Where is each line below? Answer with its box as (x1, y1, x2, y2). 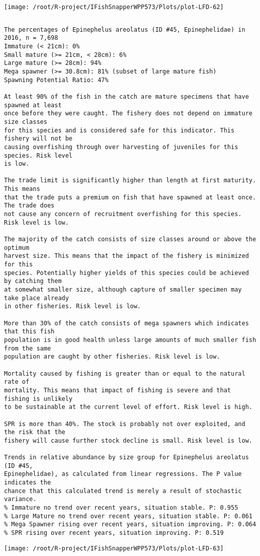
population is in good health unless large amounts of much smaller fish (4, 336, 256, 343)
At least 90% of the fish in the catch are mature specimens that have (4, 93, 249, 100)
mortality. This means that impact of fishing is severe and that (4, 386, 231, 394)
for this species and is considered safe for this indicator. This (4, 126, 235, 134)
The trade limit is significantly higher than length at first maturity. (4, 177, 256, 184)
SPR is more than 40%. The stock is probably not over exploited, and (4, 420, 245, 428)
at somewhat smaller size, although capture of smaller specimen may (4, 286, 242, 293)
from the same (4, 344, 51, 352)
